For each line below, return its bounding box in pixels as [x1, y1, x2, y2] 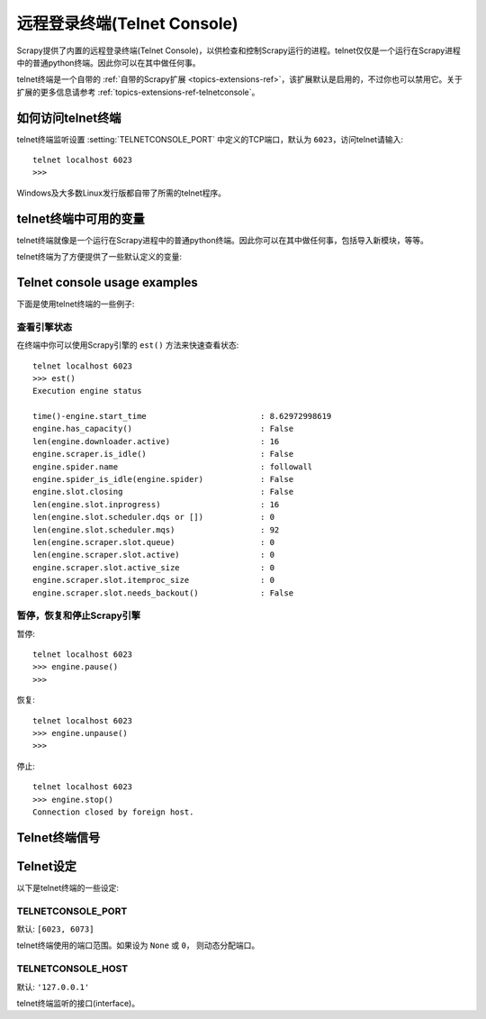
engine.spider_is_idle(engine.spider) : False [32, 474, 294, 485]
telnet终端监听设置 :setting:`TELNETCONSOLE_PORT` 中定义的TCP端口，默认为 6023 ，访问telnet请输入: [16, 133, 404, 144]
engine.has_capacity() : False [32, 423, 294, 434]
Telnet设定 [16, 859, 76, 874]
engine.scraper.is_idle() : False [32, 449, 294, 459]
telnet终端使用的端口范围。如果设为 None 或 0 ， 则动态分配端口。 [16, 940, 260, 951]
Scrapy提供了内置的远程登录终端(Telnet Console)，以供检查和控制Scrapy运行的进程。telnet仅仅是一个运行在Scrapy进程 [16, 45, 461, 56]
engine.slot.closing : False [32, 487, 294, 497]
